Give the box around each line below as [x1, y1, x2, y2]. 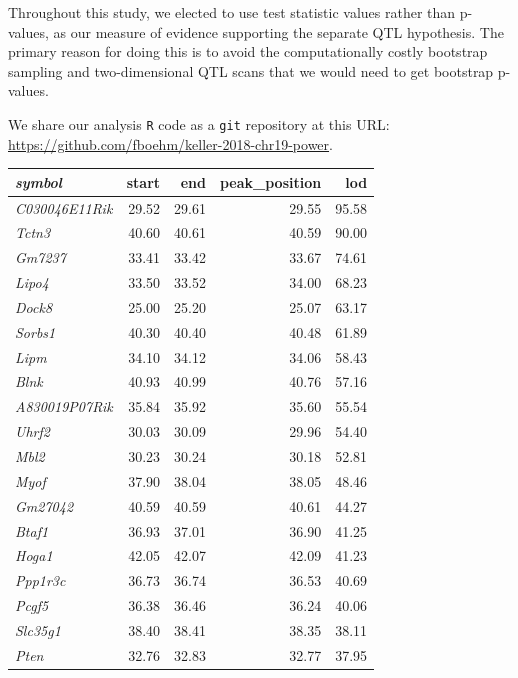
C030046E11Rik [15, 197, 113, 218]
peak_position [219, 171, 322, 192]
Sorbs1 [15, 321, 56, 342]
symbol [15, 171, 62, 192]
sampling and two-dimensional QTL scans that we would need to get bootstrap [8, 60, 494, 81]
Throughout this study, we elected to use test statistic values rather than [8, 2, 456, 22]
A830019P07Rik [15, 396, 113, 417]
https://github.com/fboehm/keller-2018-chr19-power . [8, 133, 333, 154]
